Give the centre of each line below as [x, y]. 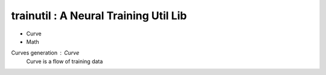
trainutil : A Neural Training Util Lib [99, 16]
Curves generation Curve [45, 53]
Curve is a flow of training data [65, 61]
